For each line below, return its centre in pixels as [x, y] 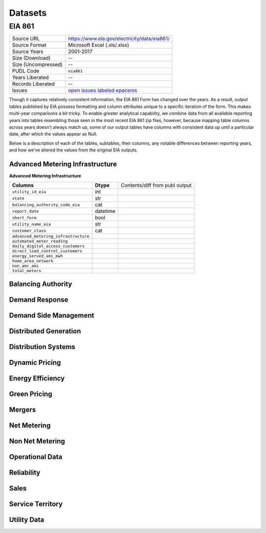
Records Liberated [33, 84]
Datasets [28, 13]
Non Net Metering [37, 441]
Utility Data [27, 520]
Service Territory [36, 504]
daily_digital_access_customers [48, 246]
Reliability [25, 473]
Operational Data [36, 457]
